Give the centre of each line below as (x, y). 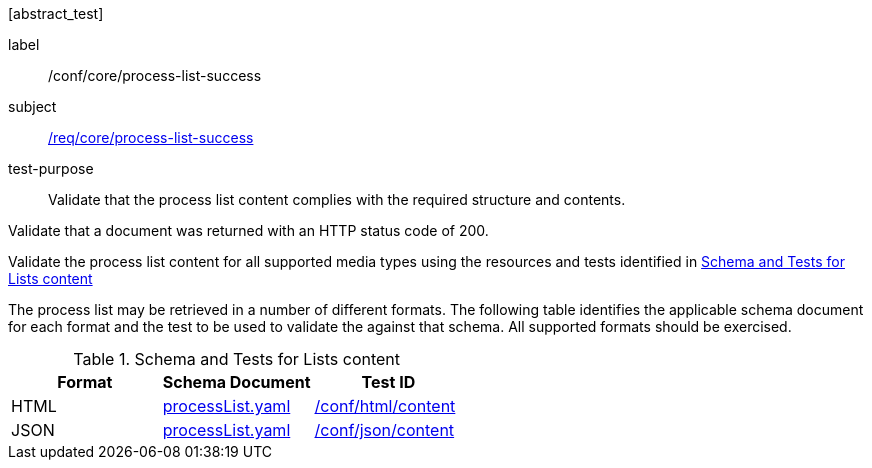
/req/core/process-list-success (151, 137)
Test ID (388, 382)
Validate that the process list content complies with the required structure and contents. (337, 199)
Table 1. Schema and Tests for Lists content (237, 359)
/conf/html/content (385, 406)
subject (32, 106)
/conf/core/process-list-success (155, 75)
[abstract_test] (56, 13)
